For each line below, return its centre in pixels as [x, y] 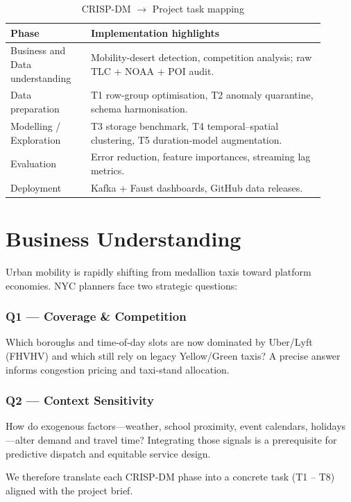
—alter [20, 440]
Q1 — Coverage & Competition [96, 316]
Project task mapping [198, 8]
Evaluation [33, 164]
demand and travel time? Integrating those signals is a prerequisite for [187, 440]
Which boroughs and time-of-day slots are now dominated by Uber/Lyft [159, 342]
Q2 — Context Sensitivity [80, 400]
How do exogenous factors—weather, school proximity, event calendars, [157, 426]
